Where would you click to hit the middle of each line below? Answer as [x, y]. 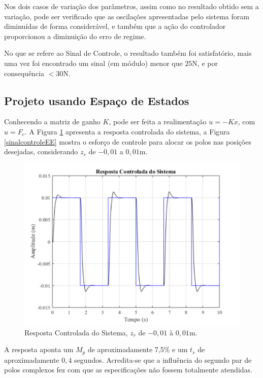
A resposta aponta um [39, 349]
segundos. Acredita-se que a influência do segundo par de [163, 359]
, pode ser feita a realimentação [158, 122]
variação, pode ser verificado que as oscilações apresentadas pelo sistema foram [127, 16]
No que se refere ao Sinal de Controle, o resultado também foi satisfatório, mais [128, 53]
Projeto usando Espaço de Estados [97, 100]
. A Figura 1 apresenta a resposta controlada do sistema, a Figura [127, 131]
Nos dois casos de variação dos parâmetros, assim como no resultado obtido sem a [131, 6]
